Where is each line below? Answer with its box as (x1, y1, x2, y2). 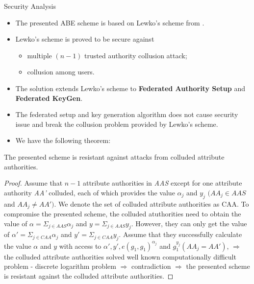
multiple (27, 50, 52, 60)
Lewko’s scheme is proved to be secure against (15, 34, 154, 44)
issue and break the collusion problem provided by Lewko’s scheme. (15, 118, 218, 129)
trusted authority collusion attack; (84, 50, 187, 60)
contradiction (131, 261, 171, 271)
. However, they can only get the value (131, 218, 247, 228)
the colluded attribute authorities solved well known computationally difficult (4, 251, 236, 261)
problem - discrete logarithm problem (4, 261, 116, 271)
